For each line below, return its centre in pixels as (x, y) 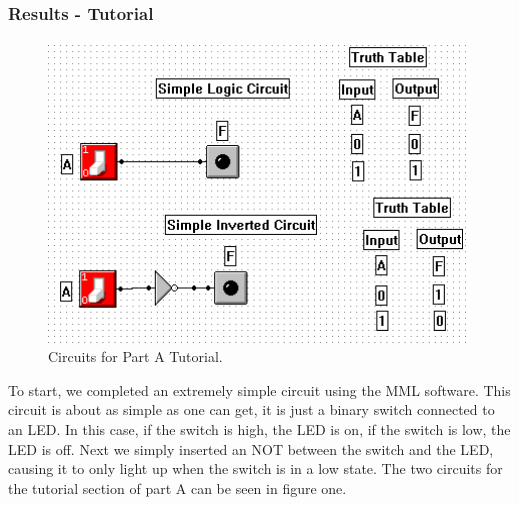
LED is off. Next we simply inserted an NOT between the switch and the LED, (251, 448)
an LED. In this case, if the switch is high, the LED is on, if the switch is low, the (259, 429)
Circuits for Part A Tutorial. (135, 356)
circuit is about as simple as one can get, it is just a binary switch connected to (251, 409)
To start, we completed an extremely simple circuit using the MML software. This (259, 389)
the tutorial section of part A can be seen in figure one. (177, 487)
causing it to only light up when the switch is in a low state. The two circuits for (255, 468)
